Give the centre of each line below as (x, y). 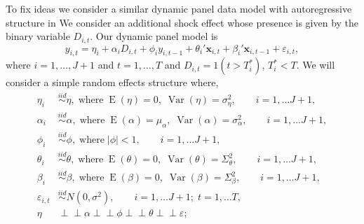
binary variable (38, 36)
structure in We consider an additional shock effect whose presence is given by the (182, 22)
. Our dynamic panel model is (154, 36)
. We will (316, 65)
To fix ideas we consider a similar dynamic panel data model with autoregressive (179, 8)
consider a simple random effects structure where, (112, 82)
